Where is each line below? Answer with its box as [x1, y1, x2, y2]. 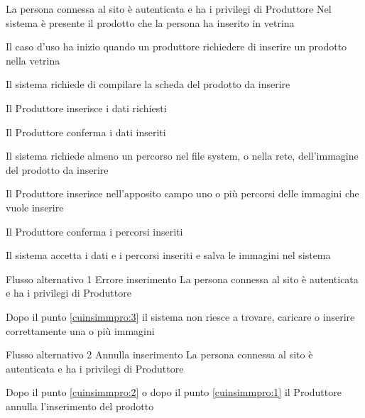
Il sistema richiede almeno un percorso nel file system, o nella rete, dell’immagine [6, 148, 359, 163]
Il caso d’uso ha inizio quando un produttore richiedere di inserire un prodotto [6, 39, 347, 54]
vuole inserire [6, 199, 64, 214]
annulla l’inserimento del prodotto [6, 398, 154, 413]
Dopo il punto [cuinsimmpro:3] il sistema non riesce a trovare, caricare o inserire [6, 309, 355, 324]
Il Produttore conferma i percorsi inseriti [6, 224, 183, 238]
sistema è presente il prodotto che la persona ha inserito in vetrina [6, 15, 295, 30]
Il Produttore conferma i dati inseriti [6, 124, 166, 139]
